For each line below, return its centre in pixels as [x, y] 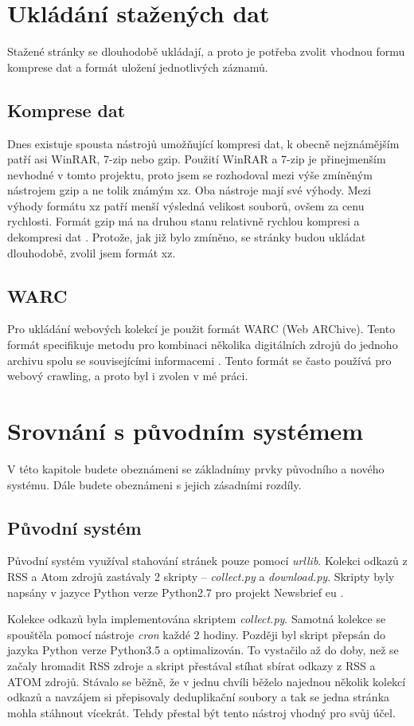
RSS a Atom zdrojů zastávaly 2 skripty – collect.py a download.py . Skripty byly [201, 576]
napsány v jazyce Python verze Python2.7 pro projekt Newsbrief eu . [176, 592]
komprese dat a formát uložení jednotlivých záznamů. [138, 67]
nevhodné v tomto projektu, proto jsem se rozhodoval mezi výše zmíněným [190, 174]
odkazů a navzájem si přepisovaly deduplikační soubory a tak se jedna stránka [199, 697]
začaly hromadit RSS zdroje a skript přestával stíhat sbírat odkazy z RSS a [191, 665]
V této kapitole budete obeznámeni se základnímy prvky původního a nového [196, 468]
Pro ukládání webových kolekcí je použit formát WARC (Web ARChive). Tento [201, 329]
